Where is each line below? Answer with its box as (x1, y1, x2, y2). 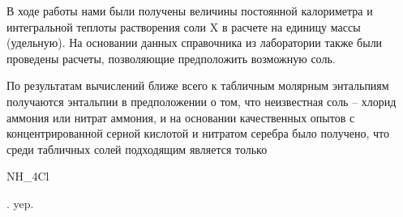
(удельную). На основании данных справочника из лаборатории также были (6, 34, 383, 51)
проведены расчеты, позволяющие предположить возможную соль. (6, 49, 336, 66)
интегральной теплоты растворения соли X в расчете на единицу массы (6, 18, 361, 35)
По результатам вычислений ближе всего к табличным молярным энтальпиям (6, 77, 389, 94)
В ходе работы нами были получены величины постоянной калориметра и (6, 2, 373, 19)
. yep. (6, 194, 34, 211)
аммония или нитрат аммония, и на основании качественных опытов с (6, 108, 355, 126)
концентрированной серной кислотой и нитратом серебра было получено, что (6, 125, 390, 142)
